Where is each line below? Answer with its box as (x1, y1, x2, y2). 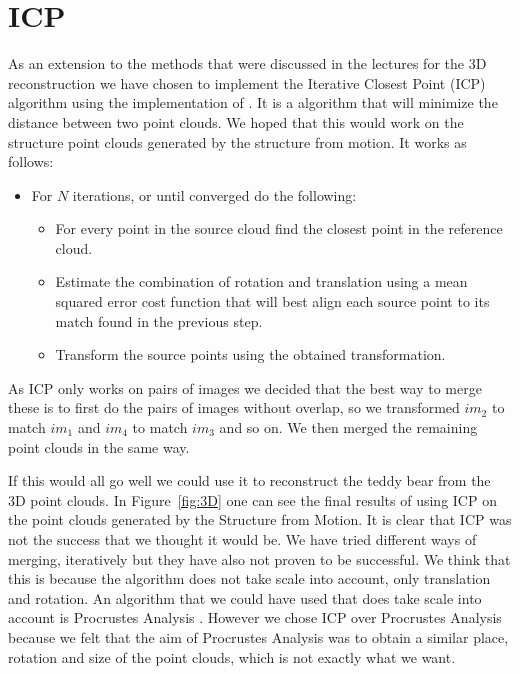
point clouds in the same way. (8, 436, 190, 457)
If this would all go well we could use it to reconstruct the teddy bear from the (8, 470, 491, 491)
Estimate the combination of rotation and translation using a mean (55, 271, 468, 292)
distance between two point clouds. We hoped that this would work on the (8, 111, 464, 132)
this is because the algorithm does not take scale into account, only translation (8, 568, 491, 589)
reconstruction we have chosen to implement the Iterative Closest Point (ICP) (8, 72, 486, 93)
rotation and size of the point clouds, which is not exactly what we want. (8, 646, 456, 667)
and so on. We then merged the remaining (219, 417, 478, 438)
